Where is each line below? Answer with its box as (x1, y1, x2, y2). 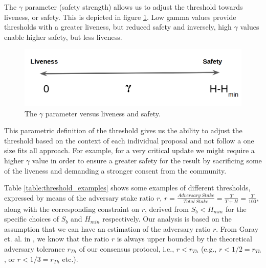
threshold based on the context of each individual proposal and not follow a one (4, 135, 254, 145)
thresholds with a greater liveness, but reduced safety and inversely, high (4, 21, 232, 32)
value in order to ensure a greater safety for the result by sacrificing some (32, 155, 262, 165)
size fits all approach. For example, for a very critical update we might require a (4, 145, 255, 156)
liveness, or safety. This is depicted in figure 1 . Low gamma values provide (4, 11, 236, 22)
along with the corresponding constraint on (4, 203, 139, 214)
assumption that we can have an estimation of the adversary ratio (4, 223, 211, 234)
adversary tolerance (4, 243, 65, 254)
